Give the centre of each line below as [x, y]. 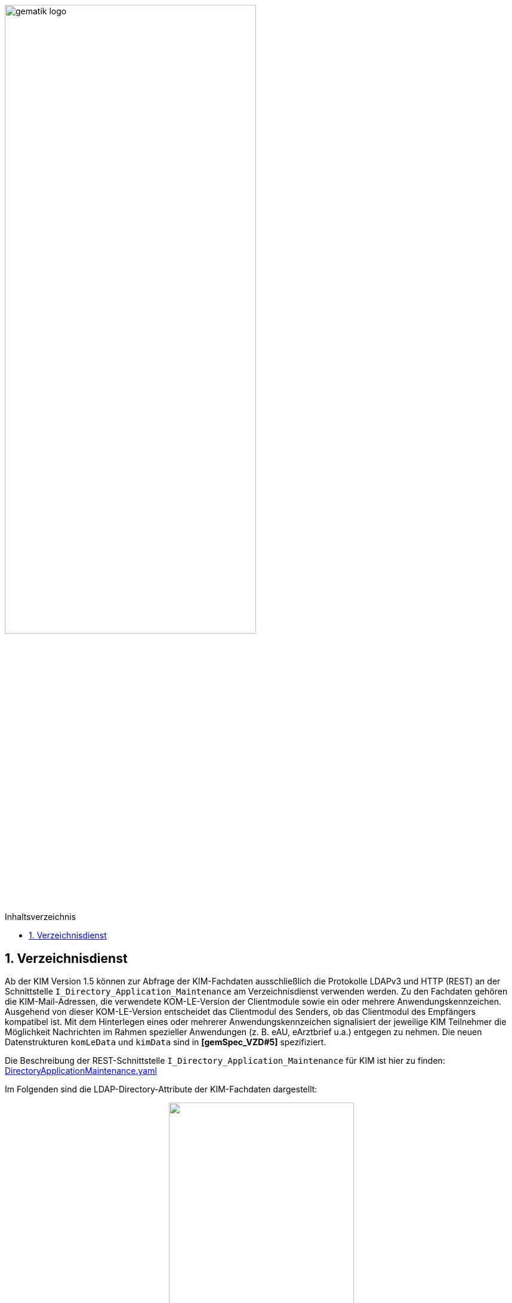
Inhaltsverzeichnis [41, 917]
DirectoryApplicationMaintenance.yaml [81, 1071]
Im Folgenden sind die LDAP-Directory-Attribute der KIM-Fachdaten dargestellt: [161, 1089]
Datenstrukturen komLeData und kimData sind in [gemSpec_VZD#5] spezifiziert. [166, 1042]
